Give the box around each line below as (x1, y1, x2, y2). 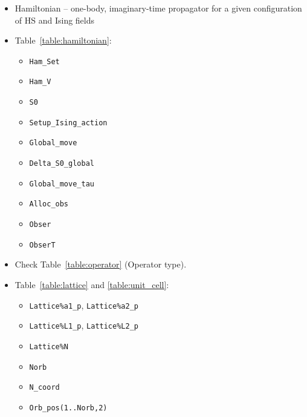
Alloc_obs (29, 200, 69, 209)
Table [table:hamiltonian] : (15, 34, 112, 47)
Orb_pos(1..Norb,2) (29, 403, 108, 412)
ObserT (29, 240, 56, 249)
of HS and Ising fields (15, 13, 95, 26)
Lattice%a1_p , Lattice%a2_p (29, 298, 138, 311)
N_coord (29, 383, 60, 392)
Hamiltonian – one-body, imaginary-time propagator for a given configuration (15, 2, 302, 14)
